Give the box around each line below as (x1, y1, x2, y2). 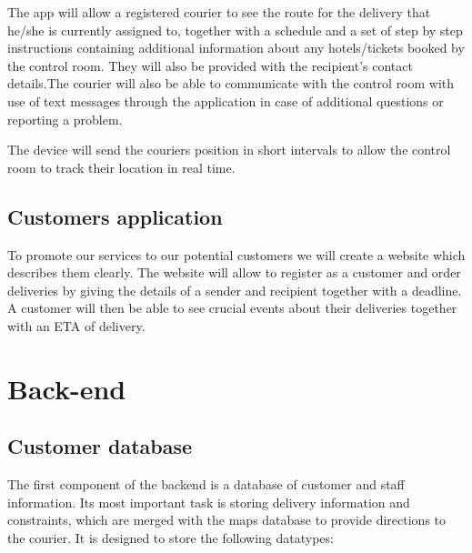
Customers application (7, 202, 223, 230)
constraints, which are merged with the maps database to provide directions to (7, 510, 447, 529)
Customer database (7, 432, 193, 460)
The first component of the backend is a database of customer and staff (7, 475, 405, 494)
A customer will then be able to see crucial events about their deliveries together (7, 298, 457, 317)
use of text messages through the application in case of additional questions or (7, 91, 444, 110)
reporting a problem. (7, 109, 123, 128)
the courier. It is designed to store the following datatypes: (7, 528, 334, 547)
